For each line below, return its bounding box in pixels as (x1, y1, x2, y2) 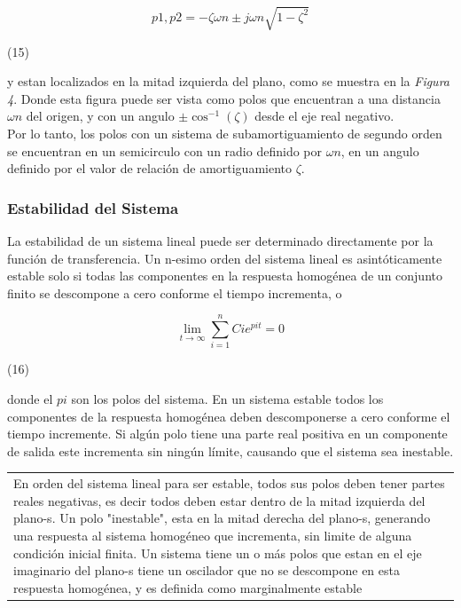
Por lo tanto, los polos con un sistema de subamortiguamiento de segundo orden (7, 123, 442, 142)
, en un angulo (340, 141, 419, 160)
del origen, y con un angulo (26, 107, 175, 125)
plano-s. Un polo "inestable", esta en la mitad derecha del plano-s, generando (13, 509, 431, 527)
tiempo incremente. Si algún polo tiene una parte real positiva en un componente (7, 424, 448, 443)
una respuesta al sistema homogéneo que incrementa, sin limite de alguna (13, 525, 412, 544)
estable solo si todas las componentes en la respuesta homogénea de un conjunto (7, 266, 442, 285)
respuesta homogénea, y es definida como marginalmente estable (13, 578, 363, 596)
